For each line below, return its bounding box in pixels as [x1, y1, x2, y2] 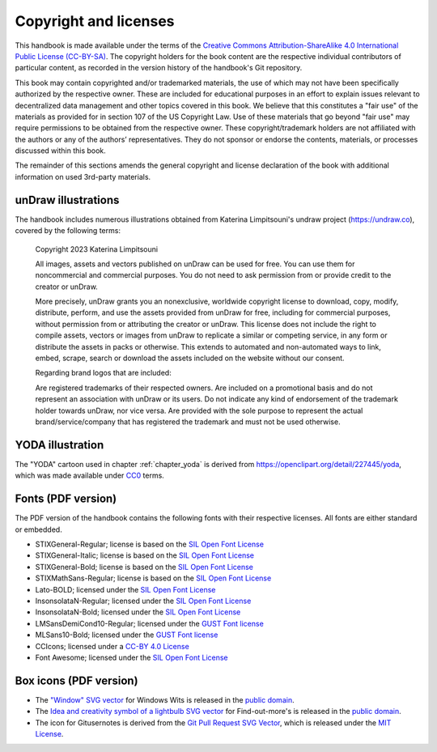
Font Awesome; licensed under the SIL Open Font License [35, 652, 228, 662]
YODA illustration [15, 438, 104, 452]
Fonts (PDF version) [15, 492, 117, 506]
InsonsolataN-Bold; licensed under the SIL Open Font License [35, 607, 241, 617]
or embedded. [15, 525, 62, 534]
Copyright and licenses [15, 12, 175, 30]
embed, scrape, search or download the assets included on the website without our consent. [35, 353, 345, 363]
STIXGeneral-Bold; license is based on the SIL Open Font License [35, 562, 254, 571]
